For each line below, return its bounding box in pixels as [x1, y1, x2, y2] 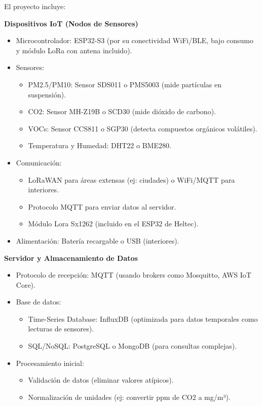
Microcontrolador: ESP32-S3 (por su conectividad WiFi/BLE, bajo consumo [16, 35, 254, 46]
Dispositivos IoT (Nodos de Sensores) [4, 18, 138, 28]
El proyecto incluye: [4, 1, 66, 11]
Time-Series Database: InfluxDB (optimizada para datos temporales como [28, 313, 258, 324]
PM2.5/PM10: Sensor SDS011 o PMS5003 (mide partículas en [28, 79, 221, 89]
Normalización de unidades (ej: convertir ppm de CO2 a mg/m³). [28, 391, 231, 402]
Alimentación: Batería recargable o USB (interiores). [16, 235, 179, 246]
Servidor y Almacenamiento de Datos [4, 252, 138, 263]
